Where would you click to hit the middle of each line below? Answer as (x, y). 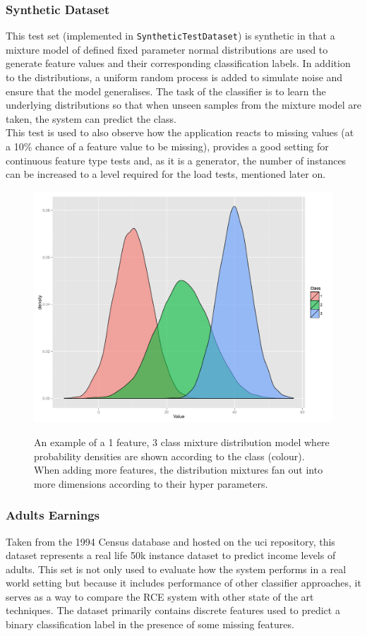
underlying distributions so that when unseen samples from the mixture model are (183, 105)
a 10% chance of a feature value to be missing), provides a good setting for (167, 146)
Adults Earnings (53, 515)
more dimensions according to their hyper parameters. (151, 483)
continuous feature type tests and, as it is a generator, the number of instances (176, 160)
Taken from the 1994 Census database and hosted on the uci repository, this (170, 541)
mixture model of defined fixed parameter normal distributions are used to (167, 49)
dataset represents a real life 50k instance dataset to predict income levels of (171, 555)
